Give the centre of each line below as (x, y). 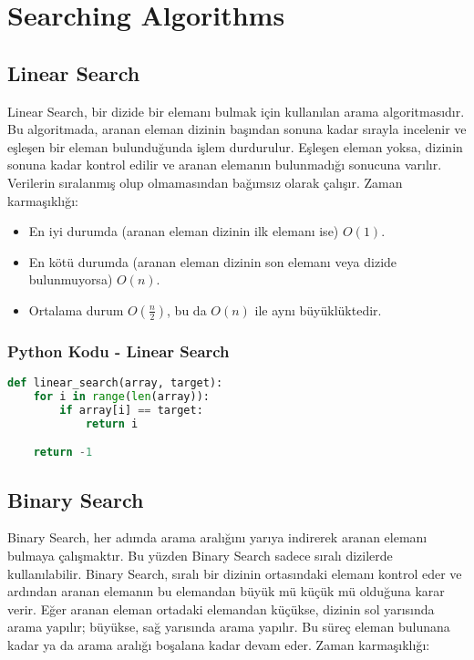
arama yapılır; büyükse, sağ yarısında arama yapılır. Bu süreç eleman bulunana (229, 627)
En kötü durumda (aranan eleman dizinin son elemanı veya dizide (213, 261)
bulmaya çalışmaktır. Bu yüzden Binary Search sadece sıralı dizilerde (200, 555)
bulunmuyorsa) (71, 279)
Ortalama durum (76, 309)
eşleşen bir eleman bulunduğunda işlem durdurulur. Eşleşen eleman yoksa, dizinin (235, 146)
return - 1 (63, 453)
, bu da (187, 309)
